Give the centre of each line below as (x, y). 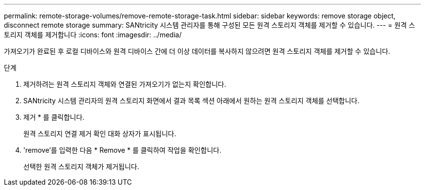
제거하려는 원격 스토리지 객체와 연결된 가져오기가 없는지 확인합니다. (125, 84)
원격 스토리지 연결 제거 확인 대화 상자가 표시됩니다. (100, 134)
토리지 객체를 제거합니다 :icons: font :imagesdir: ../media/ (93, 35)
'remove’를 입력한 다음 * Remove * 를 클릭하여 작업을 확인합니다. (123, 150)
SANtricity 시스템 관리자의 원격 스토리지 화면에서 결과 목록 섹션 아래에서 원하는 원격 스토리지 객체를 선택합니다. (191, 101)
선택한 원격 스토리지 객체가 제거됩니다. (81, 166)
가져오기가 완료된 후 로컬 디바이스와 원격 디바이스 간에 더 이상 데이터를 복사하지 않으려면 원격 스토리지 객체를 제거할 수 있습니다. (197, 51)
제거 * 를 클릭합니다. (54, 117)
